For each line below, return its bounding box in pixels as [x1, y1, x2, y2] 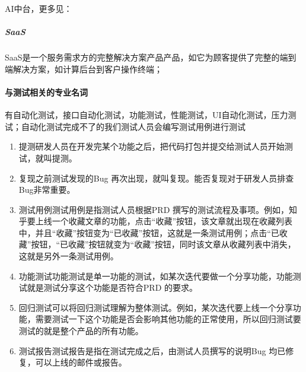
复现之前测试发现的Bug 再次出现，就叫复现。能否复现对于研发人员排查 [18, 171, 294, 184]
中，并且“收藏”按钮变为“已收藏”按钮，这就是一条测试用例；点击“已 [18, 226, 279, 239]
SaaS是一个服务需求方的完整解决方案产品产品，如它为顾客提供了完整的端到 [5, 51, 297, 63]
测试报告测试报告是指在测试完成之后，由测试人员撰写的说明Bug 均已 [18, 344, 286, 357]
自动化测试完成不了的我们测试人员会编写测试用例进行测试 [21, 120, 246, 132]
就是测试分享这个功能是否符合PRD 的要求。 [27, 281, 197, 294]
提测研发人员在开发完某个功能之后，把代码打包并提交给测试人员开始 [18, 140, 285, 152]
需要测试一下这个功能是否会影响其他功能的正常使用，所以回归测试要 [35, 313, 301, 325]
